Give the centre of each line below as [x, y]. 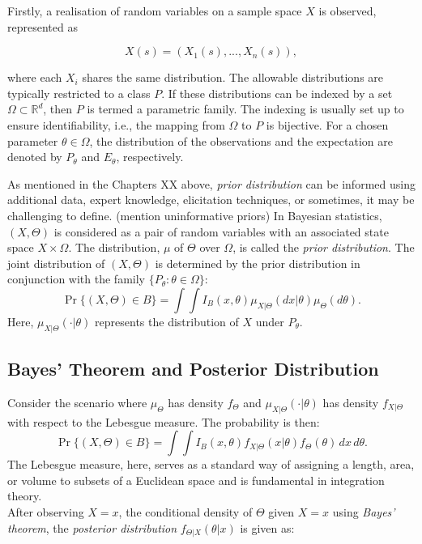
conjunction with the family [76, 279]
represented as [43, 26]
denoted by [35, 157]
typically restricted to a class [79, 93]
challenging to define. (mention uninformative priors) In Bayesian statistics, [195, 215]
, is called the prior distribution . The [324, 247]
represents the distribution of [167, 321]
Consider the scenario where [77, 402]
